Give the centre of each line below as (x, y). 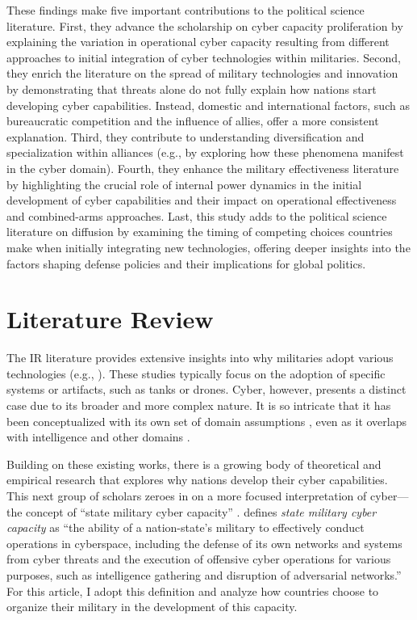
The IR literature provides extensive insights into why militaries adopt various (200, 358)
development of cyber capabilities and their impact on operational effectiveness (202, 200)
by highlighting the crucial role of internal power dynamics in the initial (184, 184)
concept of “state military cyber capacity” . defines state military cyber (201, 511)
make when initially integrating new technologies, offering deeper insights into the (208, 247)
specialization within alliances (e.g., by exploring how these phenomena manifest (205, 152)
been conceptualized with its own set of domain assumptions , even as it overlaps (206, 421)
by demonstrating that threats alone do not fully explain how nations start (192, 89)
